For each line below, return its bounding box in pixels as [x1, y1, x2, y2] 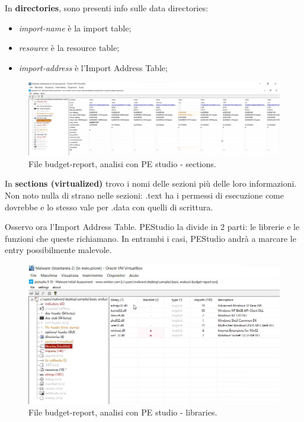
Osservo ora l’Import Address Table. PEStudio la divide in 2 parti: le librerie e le [5, 220, 300, 233]
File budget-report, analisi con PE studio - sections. [28, 157, 216, 170]
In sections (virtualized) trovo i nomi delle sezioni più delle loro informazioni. [5, 177, 297, 190]
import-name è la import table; [18, 21, 132, 34]
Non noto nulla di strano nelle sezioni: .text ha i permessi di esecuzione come [5, 188, 284, 201]
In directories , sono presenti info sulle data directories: [5, 2, 208, 14]
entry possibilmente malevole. [5, 244, 112, 256]
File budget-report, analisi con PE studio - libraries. [28, 406, 217, 418]
